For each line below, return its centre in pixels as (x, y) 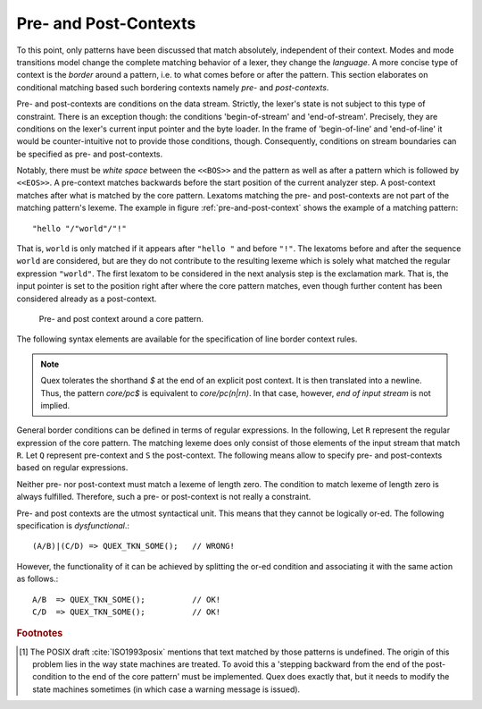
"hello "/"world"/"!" (79, 228)
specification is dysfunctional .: (73, 526)
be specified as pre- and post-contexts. (90, 154)
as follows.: (37, 579)
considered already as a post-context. (87, 299)
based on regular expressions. (72, 468)
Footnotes (40, 633)
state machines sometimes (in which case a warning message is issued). (166, 689)
